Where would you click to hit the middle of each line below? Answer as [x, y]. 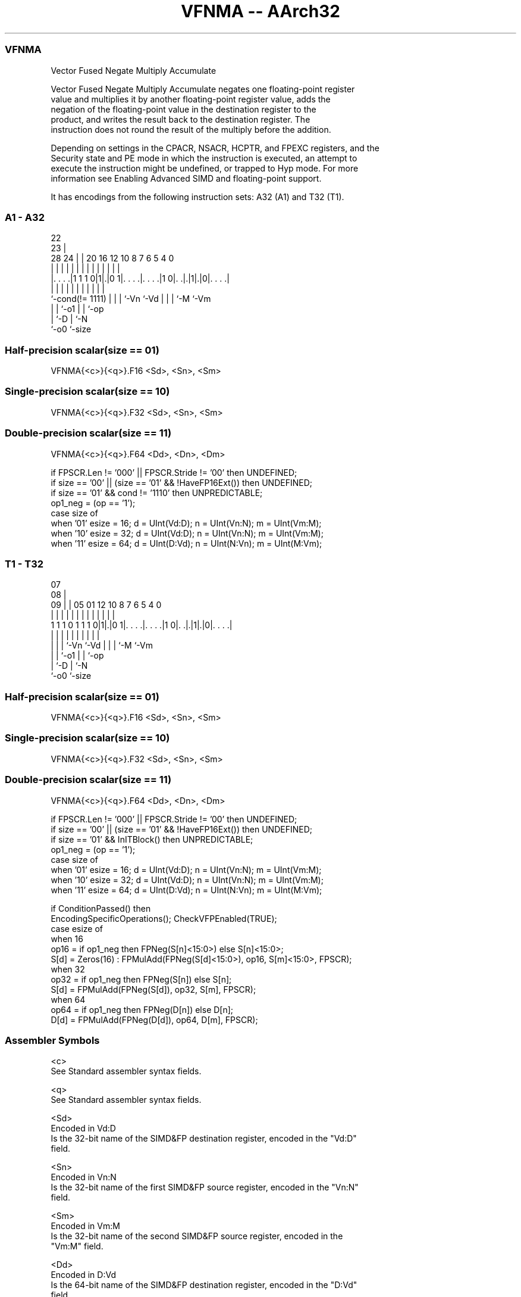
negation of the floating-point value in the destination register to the [183, 109]
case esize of [77, 928]
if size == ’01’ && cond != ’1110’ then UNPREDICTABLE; [157, 492]
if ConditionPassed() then [101, 908]
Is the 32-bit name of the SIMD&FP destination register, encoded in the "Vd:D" [204, 1139]
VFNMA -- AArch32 [260, 11]
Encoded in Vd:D [83, 1128]
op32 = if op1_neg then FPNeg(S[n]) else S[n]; [141, 979]
